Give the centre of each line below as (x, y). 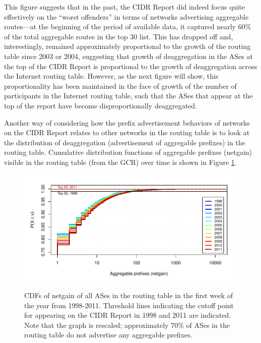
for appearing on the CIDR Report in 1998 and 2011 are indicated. (128, 315)
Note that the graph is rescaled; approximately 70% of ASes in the (127, 325)
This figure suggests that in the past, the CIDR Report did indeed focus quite (124, 7)
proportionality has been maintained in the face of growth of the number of (120, 85)
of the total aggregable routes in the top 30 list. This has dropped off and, (119, 36)
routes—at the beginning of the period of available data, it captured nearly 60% (128, 26)
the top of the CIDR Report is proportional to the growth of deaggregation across (131, 66)
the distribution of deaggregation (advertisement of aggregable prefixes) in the (125, 142)
